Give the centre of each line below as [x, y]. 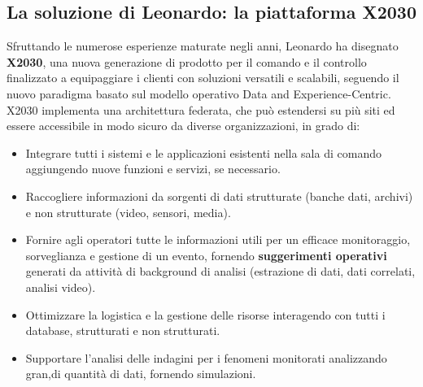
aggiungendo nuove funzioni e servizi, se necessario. [153, 169]
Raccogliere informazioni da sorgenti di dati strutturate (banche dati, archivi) [219, 196]
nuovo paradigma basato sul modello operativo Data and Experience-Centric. [199, 93]
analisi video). [61, 287]
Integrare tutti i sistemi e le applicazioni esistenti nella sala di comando [203, 152]
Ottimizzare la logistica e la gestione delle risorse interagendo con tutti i [205, 314]
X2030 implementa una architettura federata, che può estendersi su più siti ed [201, 109]
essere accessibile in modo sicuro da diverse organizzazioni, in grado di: [183, 126]
